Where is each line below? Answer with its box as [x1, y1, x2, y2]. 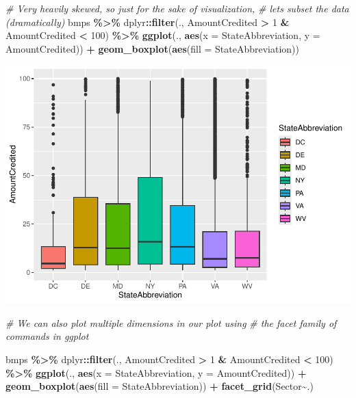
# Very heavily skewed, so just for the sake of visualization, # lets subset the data [5, 1, 349, 15]
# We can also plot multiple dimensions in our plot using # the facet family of [5, 315, 337, 330]
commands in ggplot [5, 329, 89, 343]
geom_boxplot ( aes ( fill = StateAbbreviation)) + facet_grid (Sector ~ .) [5, 379, 314, 393]
